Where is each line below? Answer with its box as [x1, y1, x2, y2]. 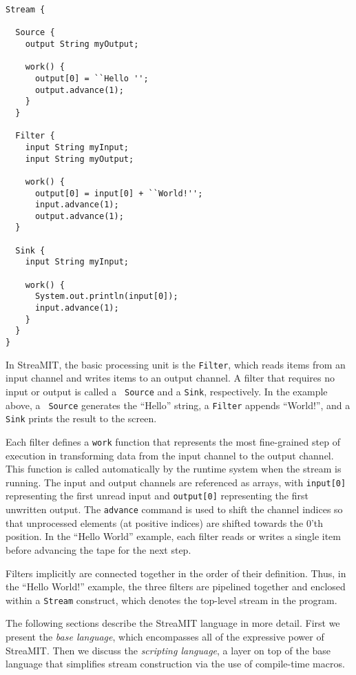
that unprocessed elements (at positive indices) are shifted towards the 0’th [6, 515, 324, 530]
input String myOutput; [25, 154, 134, 164]
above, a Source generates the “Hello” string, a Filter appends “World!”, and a [6, 397, 350, 412]
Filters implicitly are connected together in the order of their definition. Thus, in [6, 565, 346, 580]
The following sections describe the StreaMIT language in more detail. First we [6, 616, 340, 630]
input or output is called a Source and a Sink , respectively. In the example [6, 384, 328, 398]
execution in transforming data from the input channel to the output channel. [6, 448, 334, 462]
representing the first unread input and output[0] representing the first [6, 488, 308, 503]
